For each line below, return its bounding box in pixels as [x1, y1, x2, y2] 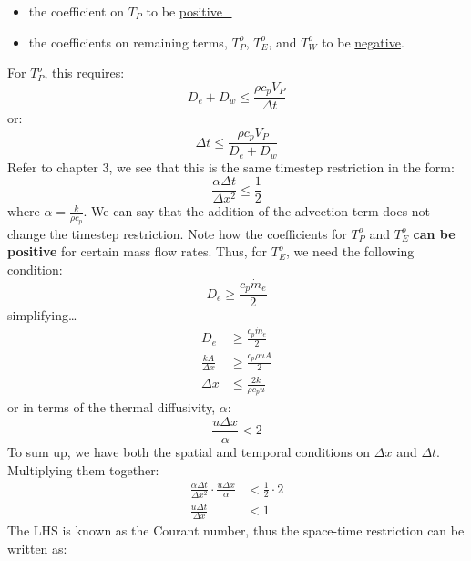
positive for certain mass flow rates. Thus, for [7, 242, 268, 261]
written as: [7, 538, 67, 557]
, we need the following [285, 242, 415, 261]
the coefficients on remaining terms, [28, 32, 228, 51]
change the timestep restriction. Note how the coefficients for [7, 223, 347, 243]
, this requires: [44, 63, 125, 82]
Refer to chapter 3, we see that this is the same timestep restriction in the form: [7, 157, 455, 176]
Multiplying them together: [7, 460, 159, 479]
